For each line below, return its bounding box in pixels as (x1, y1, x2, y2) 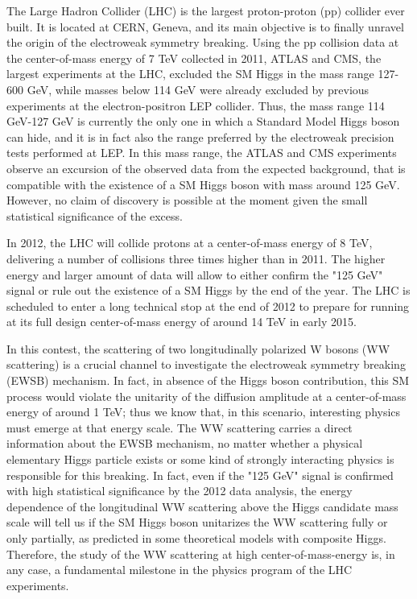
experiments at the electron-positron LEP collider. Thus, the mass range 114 (6, 97, 385, 114)
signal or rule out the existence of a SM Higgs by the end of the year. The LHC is (6, 282, 411, 299)
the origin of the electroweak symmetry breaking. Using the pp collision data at (6, 34, 399, 51)
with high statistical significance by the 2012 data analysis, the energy (6, 482, 353, 499)
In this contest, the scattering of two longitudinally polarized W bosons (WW (6, 340, 390, 357)
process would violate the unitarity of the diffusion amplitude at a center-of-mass (6, 387, 407, 404)
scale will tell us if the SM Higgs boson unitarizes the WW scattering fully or (6, 514, 388, 531)
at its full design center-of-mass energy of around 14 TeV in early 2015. (6, 313, 357, 330)
